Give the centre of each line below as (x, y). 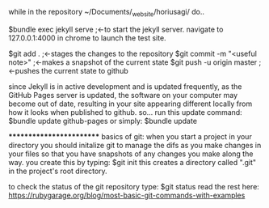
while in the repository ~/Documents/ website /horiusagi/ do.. (106, 13)
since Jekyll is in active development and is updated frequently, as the (125, 86)
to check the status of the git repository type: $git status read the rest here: (134, 186)
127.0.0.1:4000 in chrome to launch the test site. (88, 38)
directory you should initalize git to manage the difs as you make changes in (135, 145)
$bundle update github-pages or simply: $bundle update (103, 121)
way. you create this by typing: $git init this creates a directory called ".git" (132, 162)
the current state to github (85, 70)
